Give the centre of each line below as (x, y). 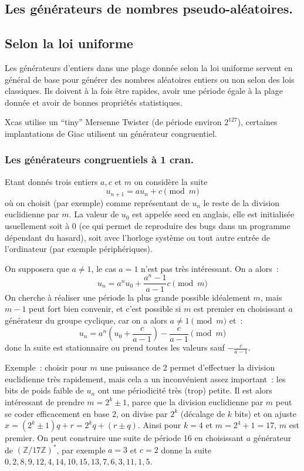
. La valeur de (94, 214)
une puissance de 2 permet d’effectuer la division (188, 367)
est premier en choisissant (240, 309)
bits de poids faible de (44, 390)
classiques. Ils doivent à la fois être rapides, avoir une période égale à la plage (144, 91)
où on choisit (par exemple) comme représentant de (97, 202)
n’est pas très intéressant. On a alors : (210, 268)
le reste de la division (241, 202)
